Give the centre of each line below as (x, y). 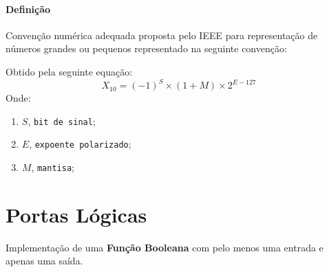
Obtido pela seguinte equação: (69, 71)
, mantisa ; (53, 167)
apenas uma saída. (44, 261)
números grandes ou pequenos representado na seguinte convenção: (146, 48)
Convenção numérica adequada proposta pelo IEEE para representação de (162, 35)
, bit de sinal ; (62, 121)
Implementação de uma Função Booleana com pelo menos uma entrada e (164, 247)
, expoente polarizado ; (80, 144)
